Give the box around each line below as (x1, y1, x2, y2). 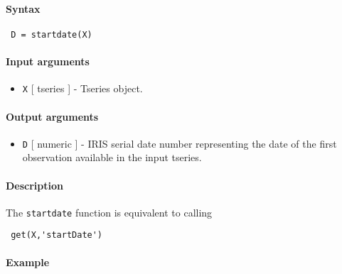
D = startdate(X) (11, 29, 92, 40)
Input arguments (6, 54, 90, 69)
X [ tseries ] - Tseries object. (22, 81, 143, 96)
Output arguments (6, 109, 99, 124)
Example (6, 254, 50, 269)
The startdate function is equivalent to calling (6, 204, 213, 219)
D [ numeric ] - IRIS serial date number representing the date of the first (22, 136, 337, 150)
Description (6, 177, 64, 192)
